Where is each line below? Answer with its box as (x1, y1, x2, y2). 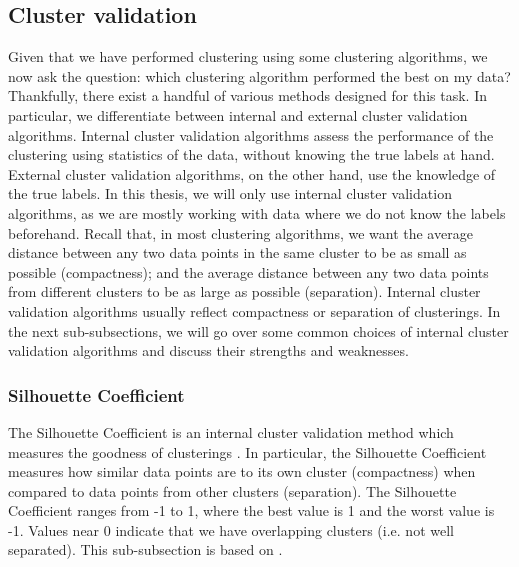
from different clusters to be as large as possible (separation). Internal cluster (8, 281, 481, 302)
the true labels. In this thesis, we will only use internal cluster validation (8, 183, 452, 204)
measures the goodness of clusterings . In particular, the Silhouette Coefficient (8, 441, 487, 462)
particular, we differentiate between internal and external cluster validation (8, 104, 468, 125)
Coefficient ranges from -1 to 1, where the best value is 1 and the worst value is (8, 500, 495, 521)
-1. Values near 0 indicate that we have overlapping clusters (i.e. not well (8, 519, 454, 540)
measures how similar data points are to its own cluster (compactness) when (8, 461, 476, 482)
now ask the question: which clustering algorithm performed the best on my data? (8, 65, 511, 86)
